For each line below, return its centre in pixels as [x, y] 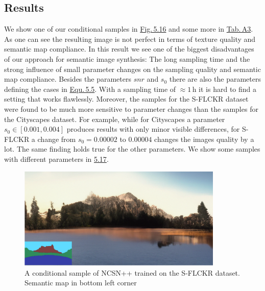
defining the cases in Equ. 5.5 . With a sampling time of [90, 89]
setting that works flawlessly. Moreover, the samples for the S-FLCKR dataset [126, 99]
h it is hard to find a [224, 89]
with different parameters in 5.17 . [56, 159]
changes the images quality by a [204, 139]
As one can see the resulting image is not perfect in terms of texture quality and [130, 39]
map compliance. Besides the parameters [68, 79]
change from [57, 139]
